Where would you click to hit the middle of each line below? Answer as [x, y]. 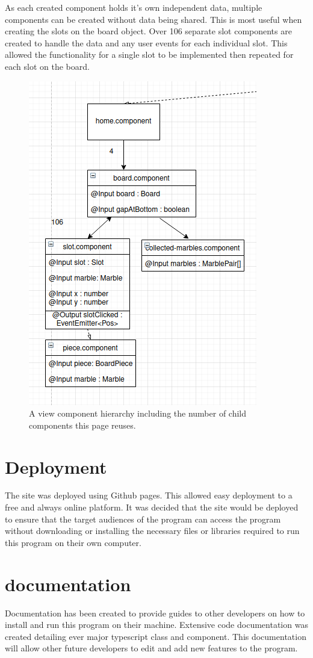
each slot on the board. [47, 66]
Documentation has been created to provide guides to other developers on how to [155, 613]
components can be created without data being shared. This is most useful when [153, 19]
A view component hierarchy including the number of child [138, 413]
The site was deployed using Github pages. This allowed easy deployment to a [149, 495]
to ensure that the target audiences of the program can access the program [143, 519]
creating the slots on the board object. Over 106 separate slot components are [148, 31]
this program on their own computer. [73, 542]
